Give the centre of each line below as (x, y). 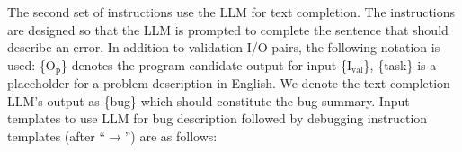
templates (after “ (56, 136)
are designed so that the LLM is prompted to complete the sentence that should (228, 29)
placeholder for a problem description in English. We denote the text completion (229, 83)
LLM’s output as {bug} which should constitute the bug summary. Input (209, 100)
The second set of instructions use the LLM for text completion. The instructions (231, 12)
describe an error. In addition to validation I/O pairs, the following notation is (224, 47)
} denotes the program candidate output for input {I (206, 64)
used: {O (31, 64)
